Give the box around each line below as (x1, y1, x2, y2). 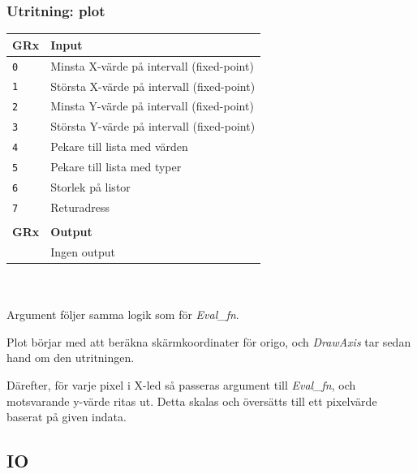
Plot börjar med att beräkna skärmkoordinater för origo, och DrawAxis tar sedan (6, 333, 411, 350)
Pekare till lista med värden (50, 138, 188, 155)
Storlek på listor (50, 179, 131, 196)
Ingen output (50, 243, 115, 260)
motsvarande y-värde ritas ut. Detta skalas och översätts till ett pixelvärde (6, 392, 377, 409)
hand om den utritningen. (6, 349, 135, 366)
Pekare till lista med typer (50, 158, 182, 175)
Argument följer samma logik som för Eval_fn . (6, 306, 239, 323)
